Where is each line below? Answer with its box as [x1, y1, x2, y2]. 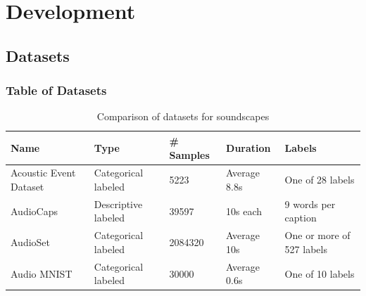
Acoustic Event [11, 165, 76, 180]
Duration [226, 140, 271, 155]
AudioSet [11, 235, 51, 250]
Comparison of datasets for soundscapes [96, 109, 270, 124]
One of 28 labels [284, 172, 355, 187]
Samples [169, 147, 210, 162]
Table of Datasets [6, 82, 107, 99]
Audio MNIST [11, 266, 72, 281]
